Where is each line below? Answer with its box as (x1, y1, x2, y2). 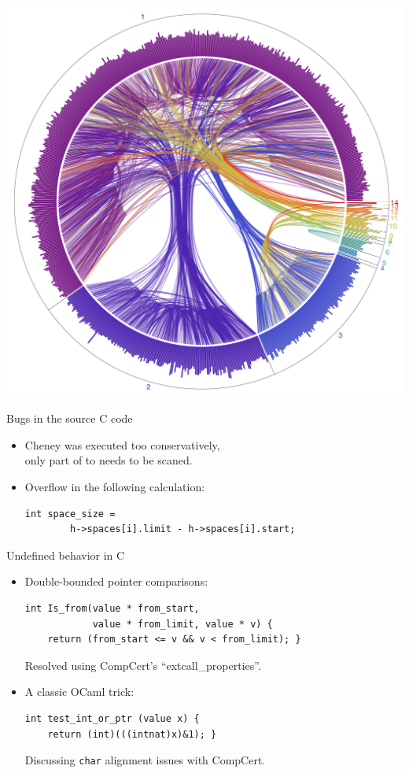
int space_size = (24, 508, 116, 520)
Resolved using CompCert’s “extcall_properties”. (24, 656, 261, 673)
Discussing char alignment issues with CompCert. (24, 752, 266, 768)
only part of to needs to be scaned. (24, 452, 193, 468)
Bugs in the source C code (6, 410, 133, 427)
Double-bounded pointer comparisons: (24, 573, 208, 590)
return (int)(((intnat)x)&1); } (47, 728, 217, 740)
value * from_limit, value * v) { (92, 618, 273, 630)
